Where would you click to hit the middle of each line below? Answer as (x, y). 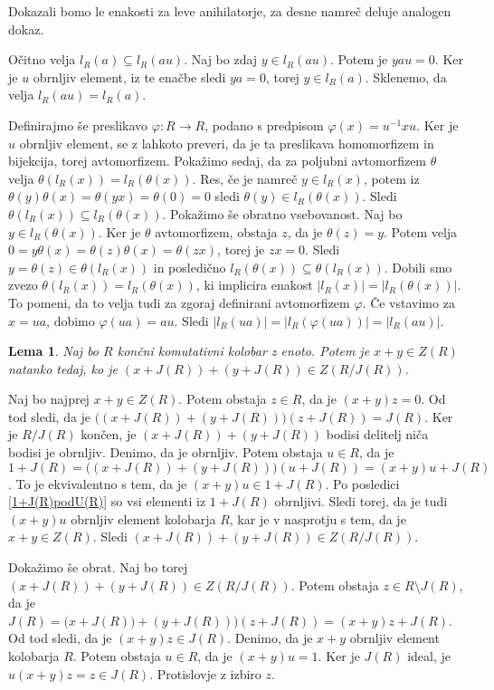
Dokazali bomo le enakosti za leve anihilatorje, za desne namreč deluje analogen (230, 11)
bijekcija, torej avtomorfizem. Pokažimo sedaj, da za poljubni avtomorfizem (218, 161)
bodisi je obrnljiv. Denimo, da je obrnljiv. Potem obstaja (166, 452)
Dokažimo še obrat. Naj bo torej (98, 567)
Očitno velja (42, 59)
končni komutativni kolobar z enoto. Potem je (243, 351)
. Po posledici (362, 483)
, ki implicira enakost (254, 285)
